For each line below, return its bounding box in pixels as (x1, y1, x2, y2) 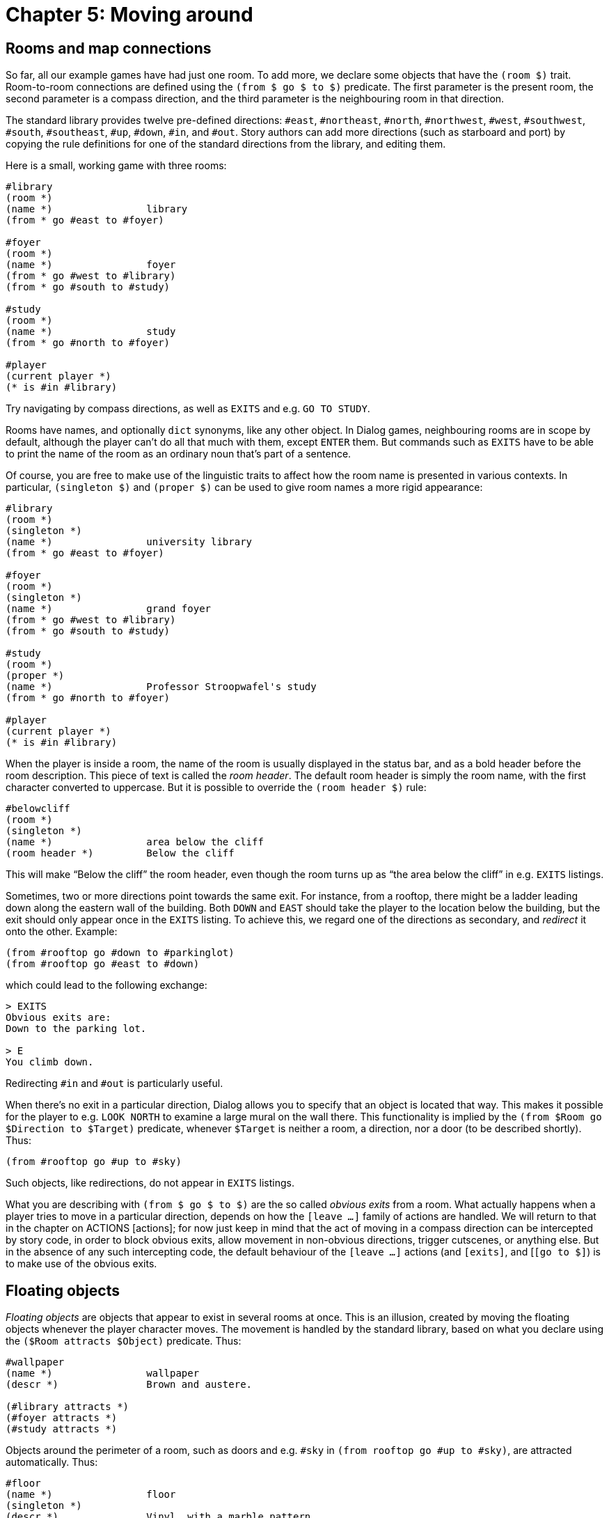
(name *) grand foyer (6, 603, 212, 615)
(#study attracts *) (6, 1423, 118, 1435)
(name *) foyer (6, 259, 176, 271)
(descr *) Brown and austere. (6, 1379, 253, 1391)
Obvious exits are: (6, 1012, 111, 1024)
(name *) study (6, 326, 176, 338)
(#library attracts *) (6, 1401, 129, 1413)
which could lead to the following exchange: (6, 979, 207, 992)
